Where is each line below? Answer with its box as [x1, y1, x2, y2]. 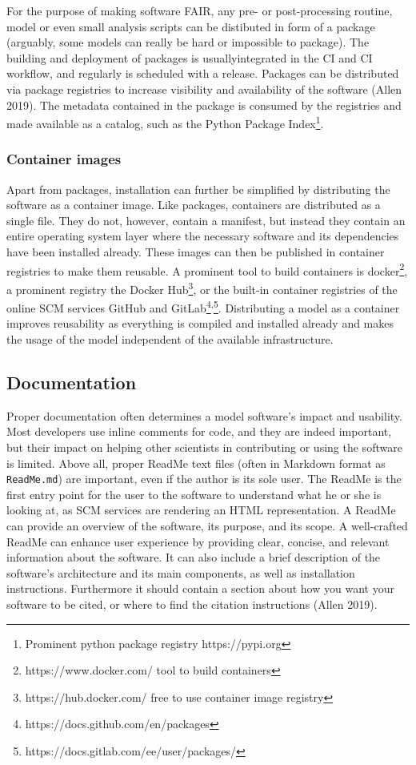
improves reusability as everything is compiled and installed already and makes [6, 315, 394, 332]
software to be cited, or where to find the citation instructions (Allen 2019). [6, 595, 378, 612]
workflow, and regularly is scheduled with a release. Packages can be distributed [6, 65, 399, 82]
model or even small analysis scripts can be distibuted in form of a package [6, 18, 375, 34]
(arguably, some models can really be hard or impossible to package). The [6, 34, 370, 50]
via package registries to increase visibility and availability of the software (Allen [6, 80, 402, 97]
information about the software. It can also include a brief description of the [6, 549, 381, 566]
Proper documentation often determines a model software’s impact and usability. [6, 407, 402, 424]
